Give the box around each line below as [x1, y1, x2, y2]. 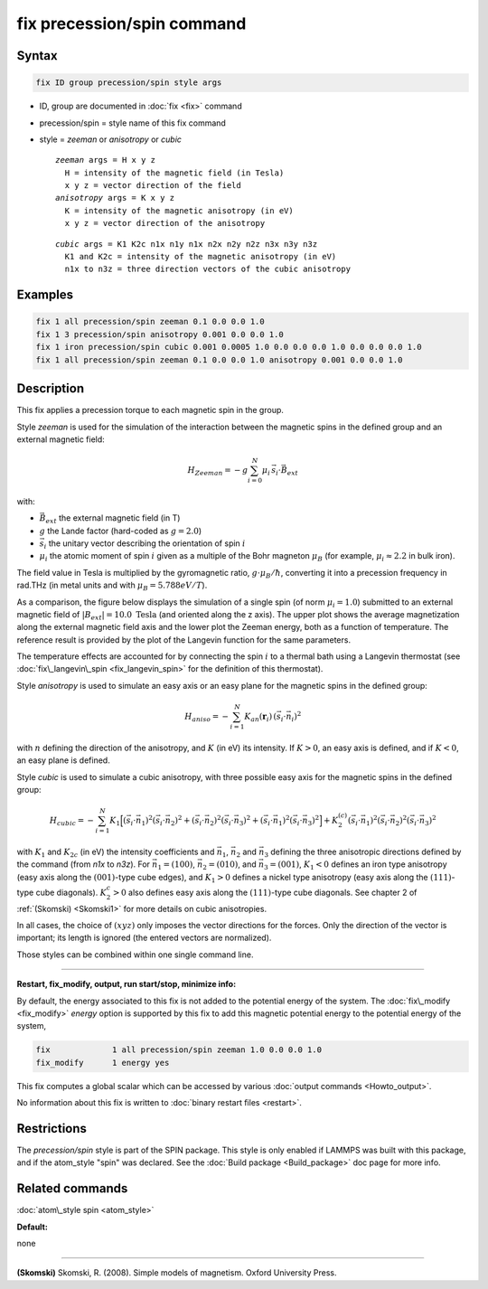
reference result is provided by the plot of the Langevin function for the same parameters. [16, 634, 352, 645]
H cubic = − [49, 815, 95, 827]
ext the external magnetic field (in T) [45, 513, 181, 525]
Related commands [16, 1181, 128, 1197]
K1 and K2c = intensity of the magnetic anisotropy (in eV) [64, 251, 337, 262]
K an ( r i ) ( [244, 711, 277, 723]
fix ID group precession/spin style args [35, 78, 222, 88]
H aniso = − [183, 711, 230, 723]
